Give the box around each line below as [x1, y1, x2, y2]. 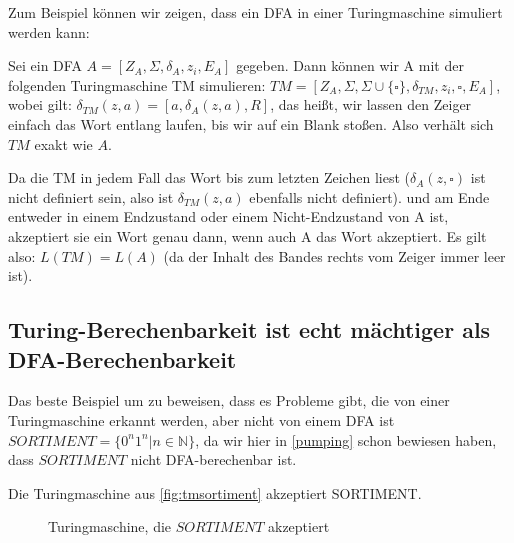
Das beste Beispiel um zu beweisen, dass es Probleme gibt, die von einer [8, 390, 450, 411]
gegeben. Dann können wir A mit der [236, 55, 464, 76]
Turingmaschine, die [48, 516, 172, 537]
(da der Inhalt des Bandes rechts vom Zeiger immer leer [163, 245, 506, 266]
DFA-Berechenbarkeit [8, 343, 237, 374]
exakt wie [34, 133, 93, 154]
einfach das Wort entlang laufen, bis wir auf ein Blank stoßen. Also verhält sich [8, 113, 494, 134]
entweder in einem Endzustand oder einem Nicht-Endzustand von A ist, [8, 206, 449, 227]
